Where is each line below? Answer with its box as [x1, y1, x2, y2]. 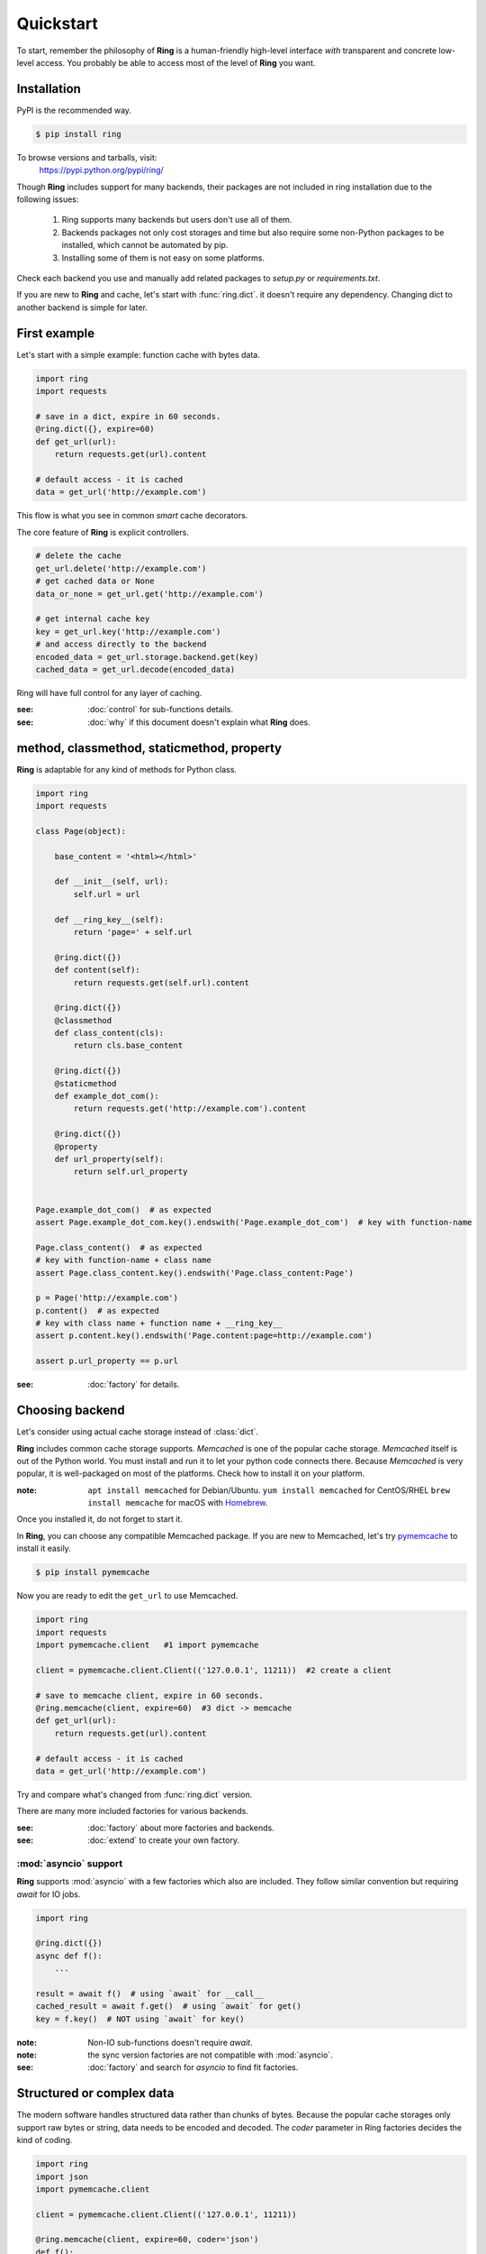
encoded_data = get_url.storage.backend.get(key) [35, 652, 259, 662]
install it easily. [16, 1543, 71, 1554]
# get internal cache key [35, 614, 150, 624]
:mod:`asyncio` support [16, 1857, 123, 1870]
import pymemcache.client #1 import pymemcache [35, 1639, 259, 1650]
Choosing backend [16, 1403, 125, 1418]
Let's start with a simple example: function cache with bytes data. [16, 349, 260, 360]
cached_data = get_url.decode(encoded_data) [35, 664, 236, 674]
